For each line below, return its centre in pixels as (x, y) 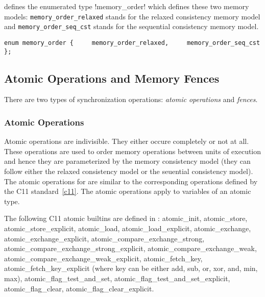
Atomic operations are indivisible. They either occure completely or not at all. (127, 141)
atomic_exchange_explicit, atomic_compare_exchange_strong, (104, 238)
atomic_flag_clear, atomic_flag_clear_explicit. (79, 288)
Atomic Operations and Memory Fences (112, 78)
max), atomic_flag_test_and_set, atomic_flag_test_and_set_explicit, (117, 278)
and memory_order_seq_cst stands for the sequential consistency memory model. (131, 26)
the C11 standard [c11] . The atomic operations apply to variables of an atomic (128, 191)
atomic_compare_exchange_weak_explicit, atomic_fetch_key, (103, 258)
